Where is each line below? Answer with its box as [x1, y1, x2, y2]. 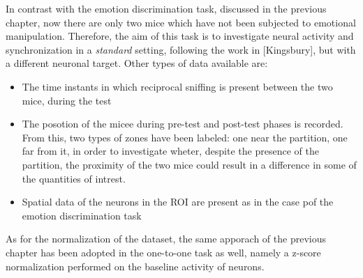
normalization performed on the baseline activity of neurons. [6, 258, 265, 273]
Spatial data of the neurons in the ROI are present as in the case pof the [22, 194, 334, 209]
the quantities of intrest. [22, 171, 126, 185]
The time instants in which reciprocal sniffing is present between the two [22, 79, 333, 93]
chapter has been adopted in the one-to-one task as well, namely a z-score [6, 245, 321, 259]
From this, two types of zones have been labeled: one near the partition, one [22, 130, 348, 144]
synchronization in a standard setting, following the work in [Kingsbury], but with [6, 42, 356, 56]
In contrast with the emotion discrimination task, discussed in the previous [6, 1, 327, 15]
